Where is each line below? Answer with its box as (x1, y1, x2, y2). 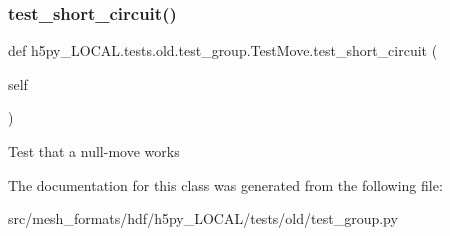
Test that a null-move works (8, 141, 180, 161)
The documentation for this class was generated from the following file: (8, 174, 443, 195)
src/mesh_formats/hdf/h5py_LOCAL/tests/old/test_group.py (8, 208, 398, 229)
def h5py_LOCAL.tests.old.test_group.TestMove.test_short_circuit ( (8, 40, 438, 61)
